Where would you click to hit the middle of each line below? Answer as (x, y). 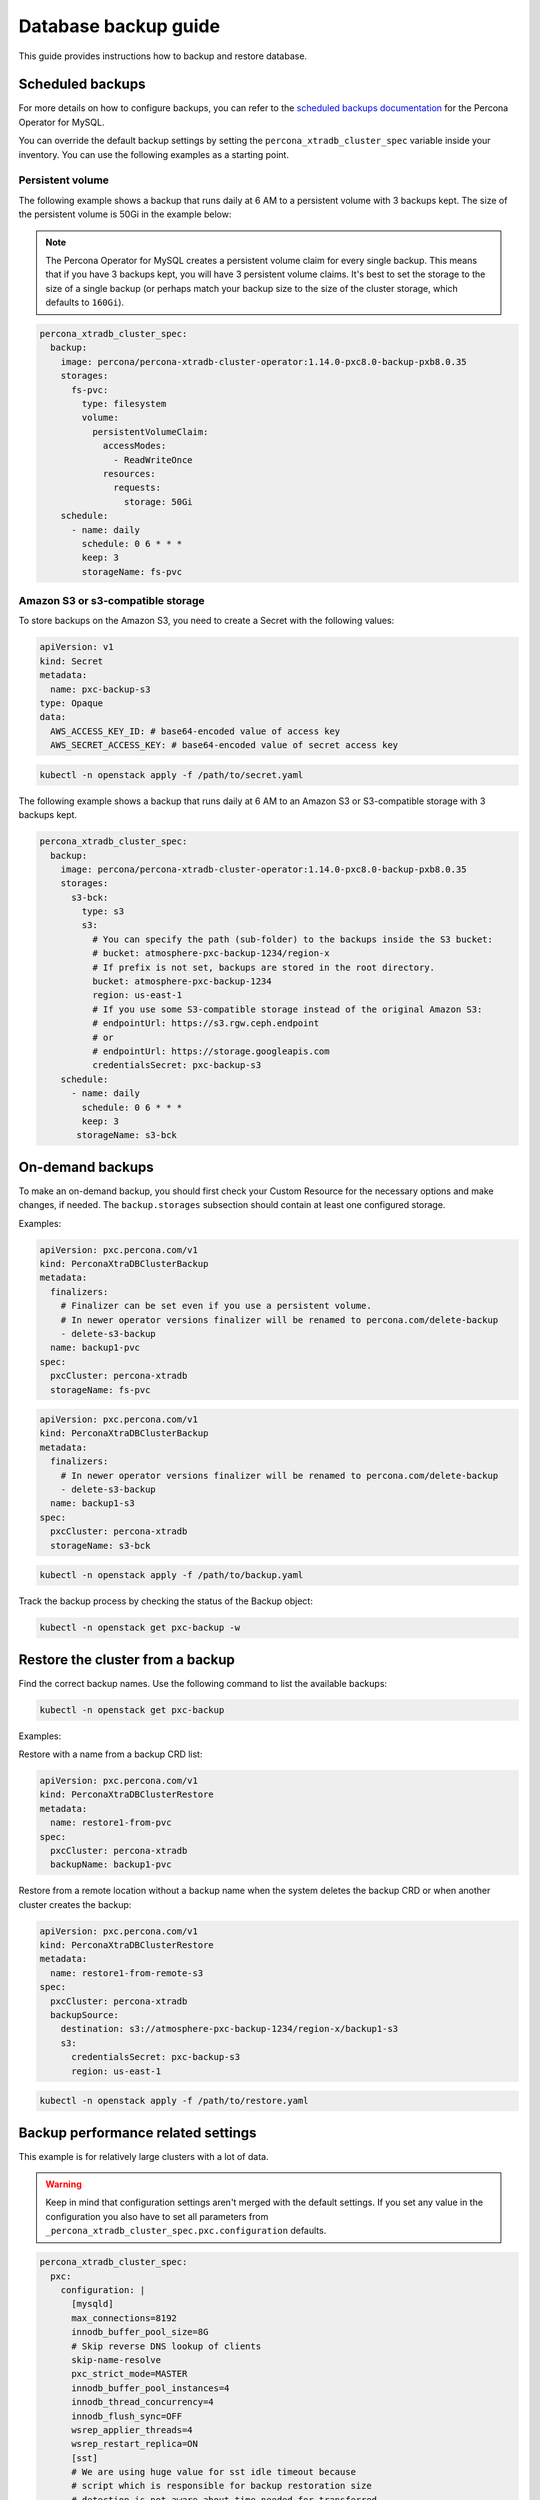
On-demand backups (86, 1166)
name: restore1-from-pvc (111, 1823)
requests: (137, 488)
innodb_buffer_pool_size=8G (140, 2332)
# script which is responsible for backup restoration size (221, 2486)
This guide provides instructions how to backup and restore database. (163, 56)
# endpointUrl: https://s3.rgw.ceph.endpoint (205, 1023)
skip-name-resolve (116, 2359)
